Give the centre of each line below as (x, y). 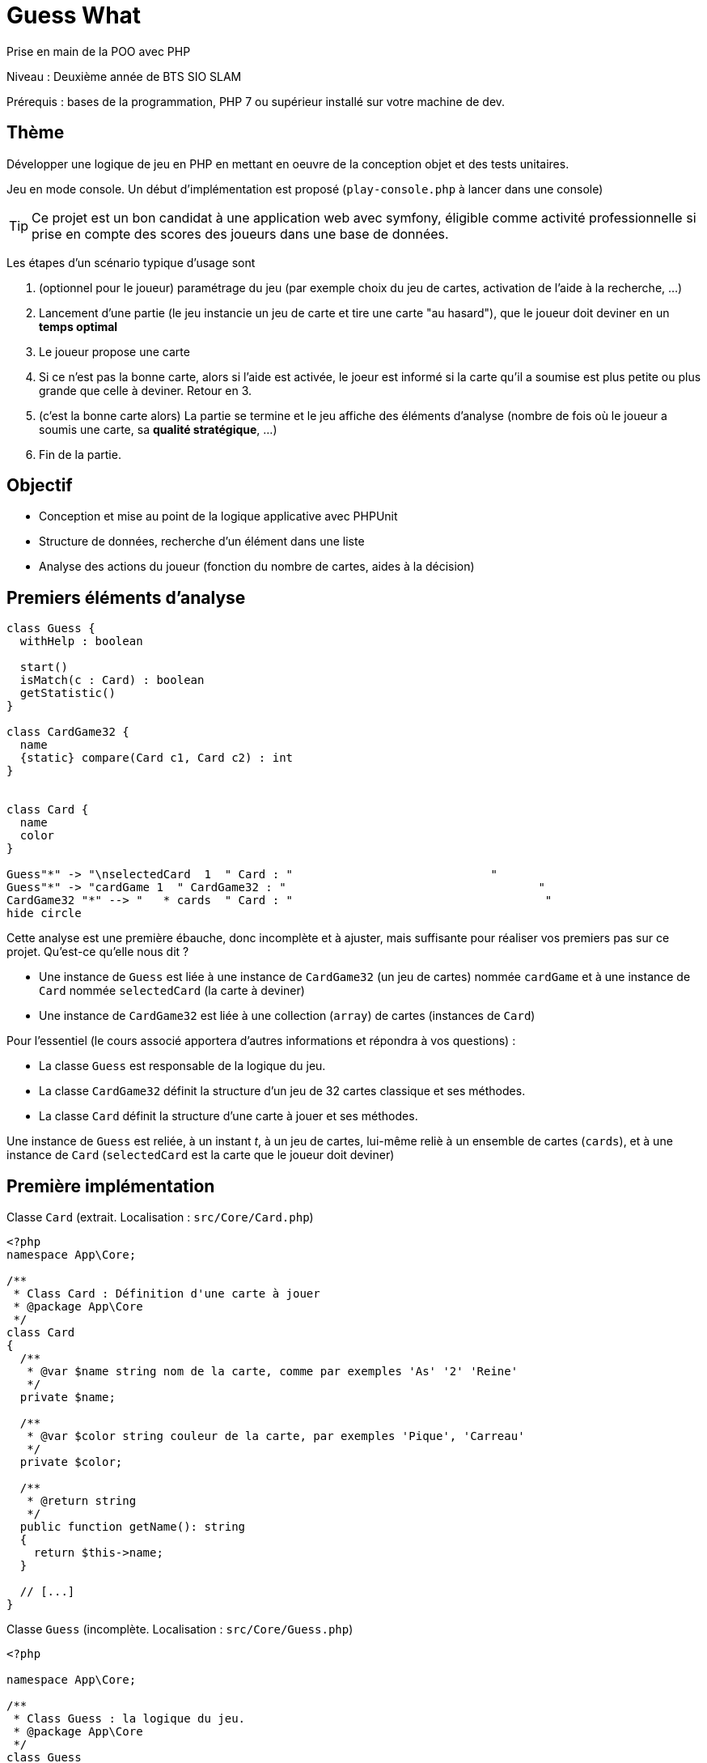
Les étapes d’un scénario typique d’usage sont (131, 262)
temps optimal (78, 326)
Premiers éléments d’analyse (126, 597)
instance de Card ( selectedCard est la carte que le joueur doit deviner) (201, 1155)
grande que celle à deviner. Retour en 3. (145, 390)
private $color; (71, 1462)
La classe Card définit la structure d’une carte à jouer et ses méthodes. (229, 1116)
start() (44, 667)
